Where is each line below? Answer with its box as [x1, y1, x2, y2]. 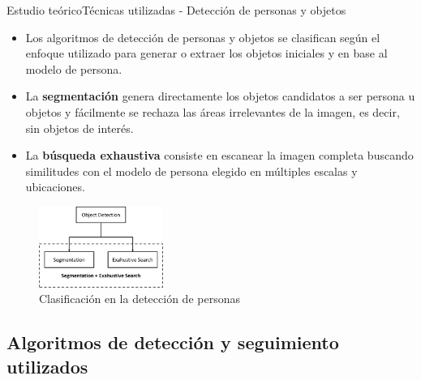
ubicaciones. [25, 178, 85, 195]
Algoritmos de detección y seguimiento [6, 330, 339, 355]
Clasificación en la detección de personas [39, 290, 240, 307]
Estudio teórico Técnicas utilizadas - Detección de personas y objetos [6, 2, 346, 18]
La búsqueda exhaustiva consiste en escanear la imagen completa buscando [25, 147, 414, 164]
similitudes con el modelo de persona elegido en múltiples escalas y [25, 162, 358, 179]
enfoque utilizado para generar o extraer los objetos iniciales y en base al [25, 45, 388, 62]
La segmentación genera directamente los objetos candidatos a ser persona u [25, 88, 415, 105]
